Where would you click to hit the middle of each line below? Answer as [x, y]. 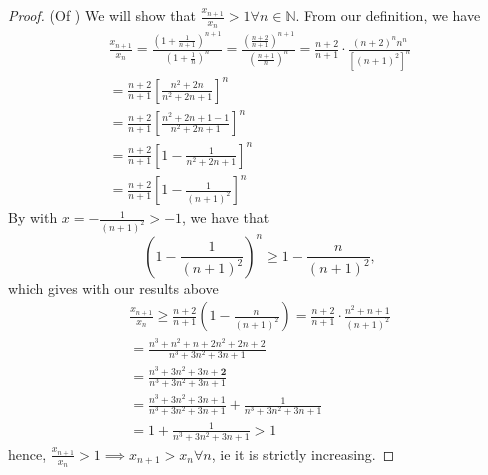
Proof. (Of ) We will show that [102, 15]
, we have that [226, 217]
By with [33, 217]
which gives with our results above [113, 287]
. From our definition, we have [388, 15]
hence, [27, 453]
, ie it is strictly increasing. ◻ [303, 453]
